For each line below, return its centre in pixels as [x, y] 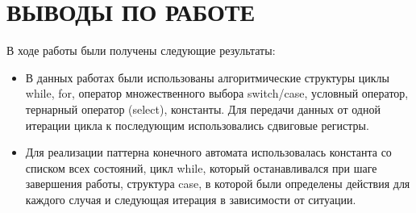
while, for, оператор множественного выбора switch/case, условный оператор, [217, 93]
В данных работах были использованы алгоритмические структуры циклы [207, 77]
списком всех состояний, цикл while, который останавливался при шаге [201, 167]
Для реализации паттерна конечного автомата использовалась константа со [208, 152]
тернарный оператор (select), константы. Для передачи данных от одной [203, 109]
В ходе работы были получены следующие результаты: [141, 50]
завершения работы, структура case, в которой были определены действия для [218, 184]
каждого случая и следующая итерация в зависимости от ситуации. [191, 199]
